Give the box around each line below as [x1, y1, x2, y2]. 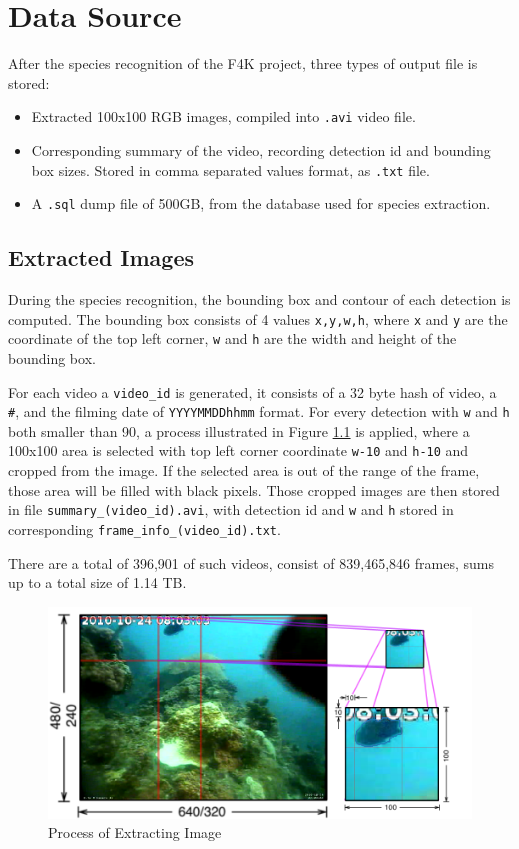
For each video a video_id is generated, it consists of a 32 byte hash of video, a [8, 381, 497, 402]
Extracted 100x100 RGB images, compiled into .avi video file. [31, 106, 416, 127]
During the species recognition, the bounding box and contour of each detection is [8, 289, 511, 310]
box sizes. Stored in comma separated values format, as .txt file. [31, 159, 430, 180]
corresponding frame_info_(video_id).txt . [8, 518, 281, 539]
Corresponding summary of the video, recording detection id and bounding [31, 139, 491, 160]
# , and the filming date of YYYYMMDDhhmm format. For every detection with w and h [8, 401, 510, 422]
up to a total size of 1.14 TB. [8, 572, 187, 593]
